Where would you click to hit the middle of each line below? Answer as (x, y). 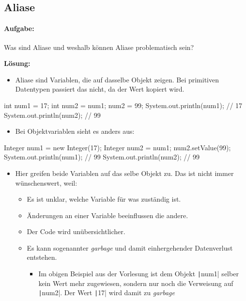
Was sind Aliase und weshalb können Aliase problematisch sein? (99, 47)
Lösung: (17, 63)
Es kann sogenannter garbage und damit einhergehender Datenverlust (130, 247)
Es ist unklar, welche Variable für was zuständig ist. (104, 199)
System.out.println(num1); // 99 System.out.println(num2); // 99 (102, 157)
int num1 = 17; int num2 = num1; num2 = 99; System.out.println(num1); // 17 (123, 105)
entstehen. (42, 257)
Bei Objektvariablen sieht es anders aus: (75, 131)
